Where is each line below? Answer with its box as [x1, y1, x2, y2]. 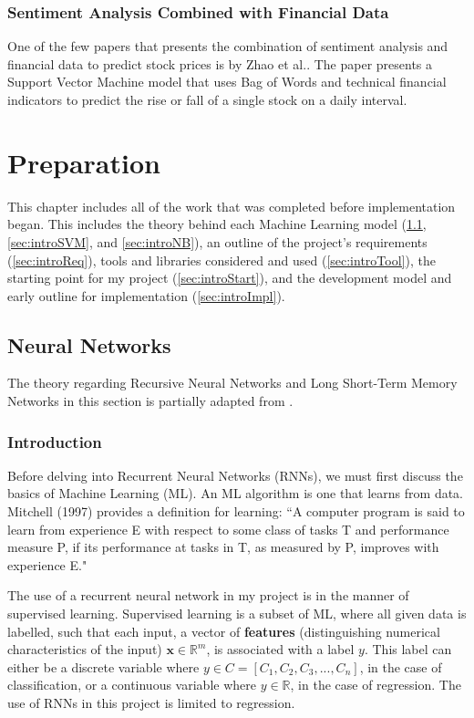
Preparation [7, 143, 160, 181]
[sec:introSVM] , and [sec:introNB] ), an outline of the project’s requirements [7, 232, 428, 251]
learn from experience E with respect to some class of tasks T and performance [7, 519, 449, 538]
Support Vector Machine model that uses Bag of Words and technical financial [7, 72, 447, 91]
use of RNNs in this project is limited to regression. [7, 693, 295, 713]
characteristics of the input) [7, 640, 162, 659]
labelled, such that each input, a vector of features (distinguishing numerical [7, 621, 440, 640]
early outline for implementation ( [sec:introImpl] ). [7, 286, 285, 305]
